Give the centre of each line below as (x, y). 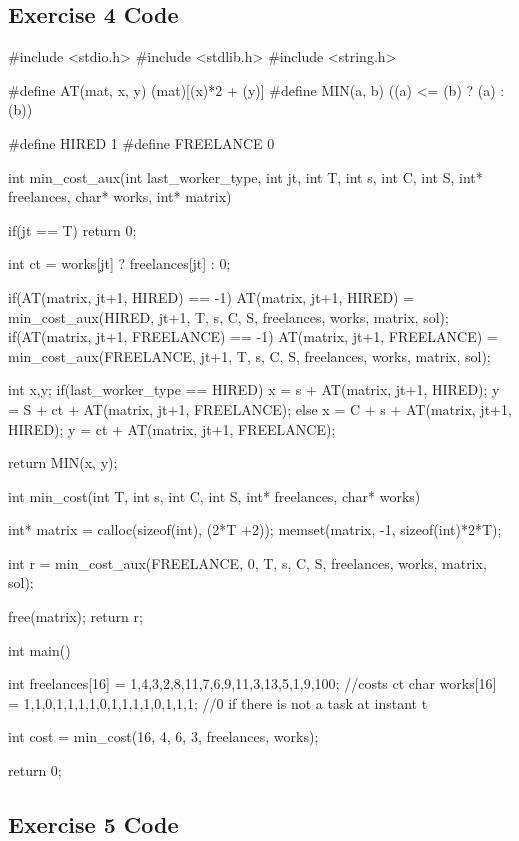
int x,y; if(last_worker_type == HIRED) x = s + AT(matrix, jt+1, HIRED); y (254, 389)
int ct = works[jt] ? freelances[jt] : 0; (119, 263)
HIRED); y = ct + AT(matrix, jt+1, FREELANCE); (172, 428)
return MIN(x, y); (63, 462)
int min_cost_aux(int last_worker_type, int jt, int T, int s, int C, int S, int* (245, 176)
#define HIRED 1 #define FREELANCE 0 (141, 142)
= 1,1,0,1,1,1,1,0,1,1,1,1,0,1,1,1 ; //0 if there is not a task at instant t (218, 702)
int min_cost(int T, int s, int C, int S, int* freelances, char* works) (214, 495)
